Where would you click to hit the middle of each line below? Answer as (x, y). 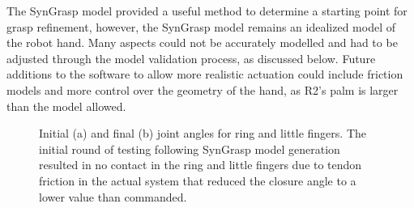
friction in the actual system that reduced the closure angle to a (198, 180)
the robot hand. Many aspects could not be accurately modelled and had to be (202, 42)
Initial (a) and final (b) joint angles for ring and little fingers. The (203, 133)
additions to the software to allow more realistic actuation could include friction (205, 74)
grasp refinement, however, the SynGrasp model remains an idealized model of (201, 26)
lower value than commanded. (113, 196)
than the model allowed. (66, 106)
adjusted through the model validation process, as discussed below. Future (191, 58)
